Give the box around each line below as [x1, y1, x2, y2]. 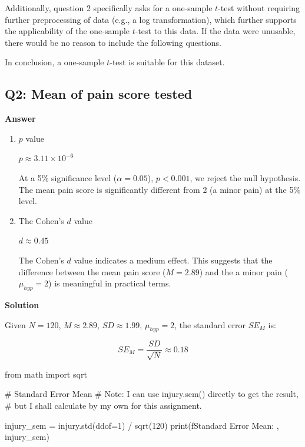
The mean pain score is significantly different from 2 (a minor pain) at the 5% [18, 183, 301, 195]
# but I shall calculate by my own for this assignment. [5, 399, 202, 411]
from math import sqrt [5, 368, 87, 380]
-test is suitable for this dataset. [110, 56, 225, 68]
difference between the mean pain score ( [18, 265, 166, 278]
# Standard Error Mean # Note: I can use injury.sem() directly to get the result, [5, 388, 299, 400]
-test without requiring [218, 2, 300, 14]
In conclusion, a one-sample [5, 56, 104, 68]
